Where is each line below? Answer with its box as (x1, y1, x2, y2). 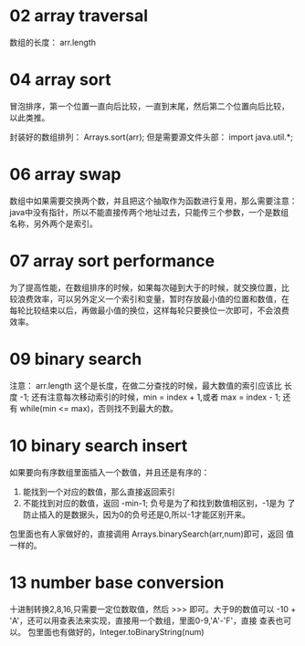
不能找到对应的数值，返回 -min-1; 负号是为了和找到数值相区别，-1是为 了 (22, 497, 296, 508)
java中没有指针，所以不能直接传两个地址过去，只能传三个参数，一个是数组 (9, 206, 289, 217)
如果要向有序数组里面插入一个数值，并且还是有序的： (9, 466, 210, 477)
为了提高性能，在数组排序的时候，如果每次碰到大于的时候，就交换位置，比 (9, 282, 289, 293)
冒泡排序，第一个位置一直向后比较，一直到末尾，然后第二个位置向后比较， (9, 100, 289, 111)
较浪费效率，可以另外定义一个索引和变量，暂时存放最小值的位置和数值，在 (9, 293, 289, 304)
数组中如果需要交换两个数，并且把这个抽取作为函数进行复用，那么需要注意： (9, 195, 298, 206)
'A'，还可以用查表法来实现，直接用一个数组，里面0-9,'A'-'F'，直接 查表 (9, 615, 276, 626)
